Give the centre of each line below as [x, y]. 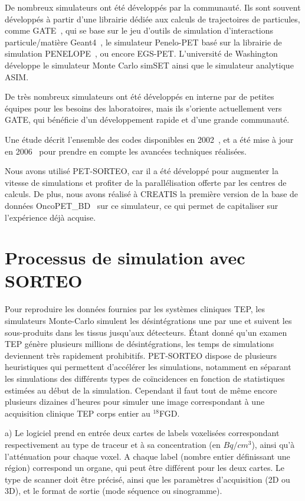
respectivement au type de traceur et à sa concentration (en [113, 444]
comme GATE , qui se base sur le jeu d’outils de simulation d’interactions [139, 30]
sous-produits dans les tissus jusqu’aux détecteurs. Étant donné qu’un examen [146, 332]
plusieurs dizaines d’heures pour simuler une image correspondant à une [135, 402]
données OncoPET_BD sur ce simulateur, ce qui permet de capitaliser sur [142, 205]
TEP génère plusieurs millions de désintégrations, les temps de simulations [140, 344]
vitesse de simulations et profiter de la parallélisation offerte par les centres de [146, 182]
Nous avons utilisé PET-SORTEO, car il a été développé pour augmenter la [142, 171]
